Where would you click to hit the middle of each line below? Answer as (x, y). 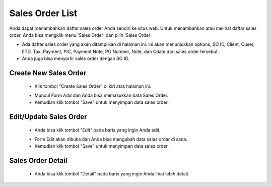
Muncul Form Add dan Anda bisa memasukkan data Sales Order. (101, 95)
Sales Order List (43, 13)
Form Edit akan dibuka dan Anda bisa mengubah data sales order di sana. (111, 139)
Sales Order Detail (38, 161)
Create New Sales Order (48, 73)
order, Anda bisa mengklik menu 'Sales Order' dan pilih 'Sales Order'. (81, 35)
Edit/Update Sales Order (48, 117)
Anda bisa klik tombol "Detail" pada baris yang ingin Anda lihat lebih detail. (112, 173)
